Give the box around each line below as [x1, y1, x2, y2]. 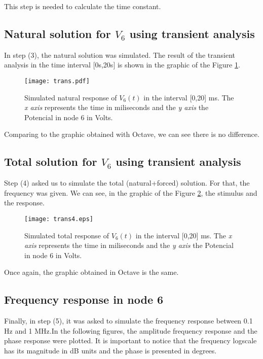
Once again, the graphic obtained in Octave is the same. [4, 267, 179, 277]
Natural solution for [4, 25, 111, 41]
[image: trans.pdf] [24, 77, 90, 85]
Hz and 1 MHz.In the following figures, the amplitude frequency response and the [4, 325, 257, 336]
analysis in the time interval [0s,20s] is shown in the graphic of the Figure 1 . [4, 59, 240, 70]
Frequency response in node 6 [4, 292, 164, 307]
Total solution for [4, 154, 97, 169]
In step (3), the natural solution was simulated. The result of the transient [4, 49, 235, 60]
